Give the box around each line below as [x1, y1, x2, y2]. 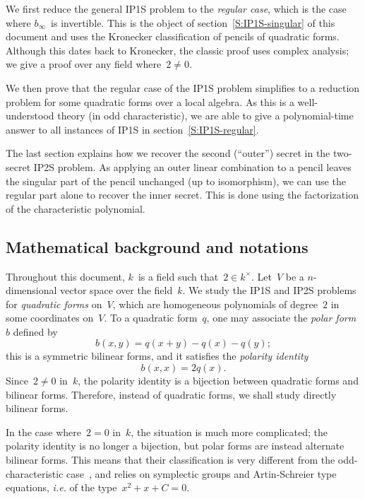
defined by [13, 324, 58, 339]
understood [6, 108, 54, 123]
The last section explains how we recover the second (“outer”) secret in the [6, 146, 330, 160]
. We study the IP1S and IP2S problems [182, 283, 357, 298]
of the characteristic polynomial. [6, 201, 145, 216]
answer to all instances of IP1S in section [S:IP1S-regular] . [6, 122, 259, 136]
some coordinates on [6, 310, 94, 325]
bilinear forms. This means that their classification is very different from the [6, 452, 335, 467]
